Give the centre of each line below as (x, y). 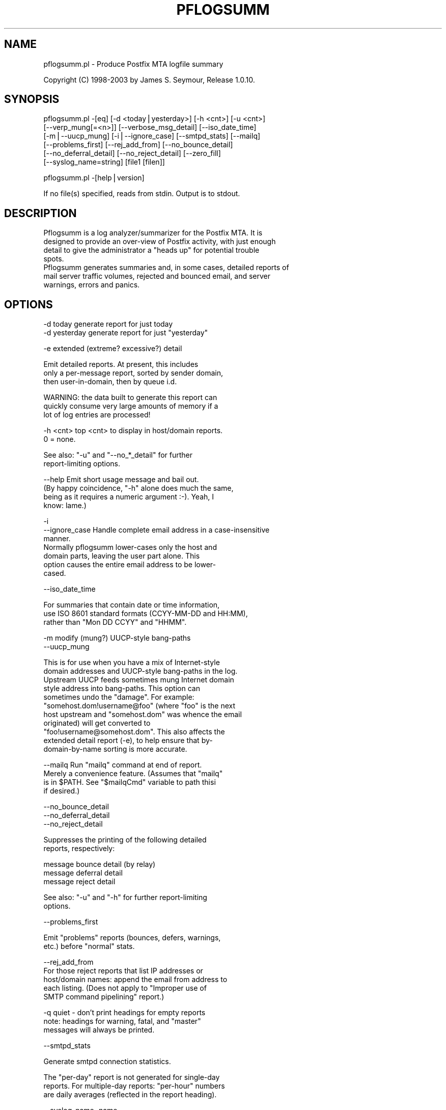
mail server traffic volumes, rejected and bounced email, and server (157, 276)
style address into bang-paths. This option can (122, 689)
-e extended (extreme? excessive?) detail (113, 349)
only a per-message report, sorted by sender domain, (133, 373)
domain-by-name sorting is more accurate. (115, 749)
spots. (54, 259)
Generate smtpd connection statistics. (107, 1062)
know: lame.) (65, 506)
